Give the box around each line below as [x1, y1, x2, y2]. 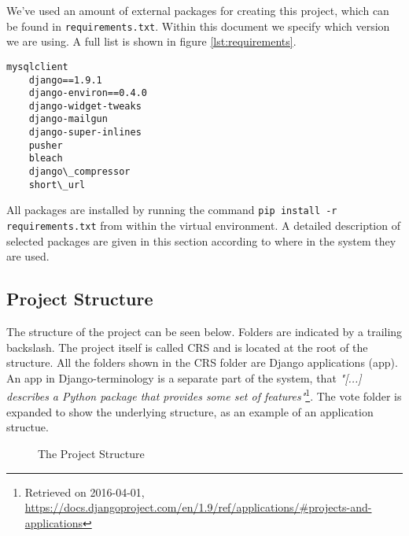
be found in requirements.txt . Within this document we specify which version [6, 17, 390, 34]
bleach [28, 153, 63, 164]
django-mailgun [28, 113, 108, 125]
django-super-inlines [28, 127, 142, 139]
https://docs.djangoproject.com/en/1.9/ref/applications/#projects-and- [24, 499, 372, 516]
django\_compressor [28, 166, 131, 178]
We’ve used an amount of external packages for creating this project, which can [6, 2, 389, 18]
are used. [6, 248, 50, 264]
